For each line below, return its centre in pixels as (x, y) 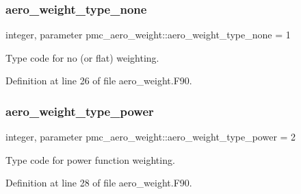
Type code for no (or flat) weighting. (82, 57)
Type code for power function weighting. (90, 159)
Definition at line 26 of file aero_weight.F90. (99, 81)
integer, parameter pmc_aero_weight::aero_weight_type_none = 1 (148, 35)
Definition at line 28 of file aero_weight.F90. (99, 183)
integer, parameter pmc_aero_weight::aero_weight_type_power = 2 (151, 137)
